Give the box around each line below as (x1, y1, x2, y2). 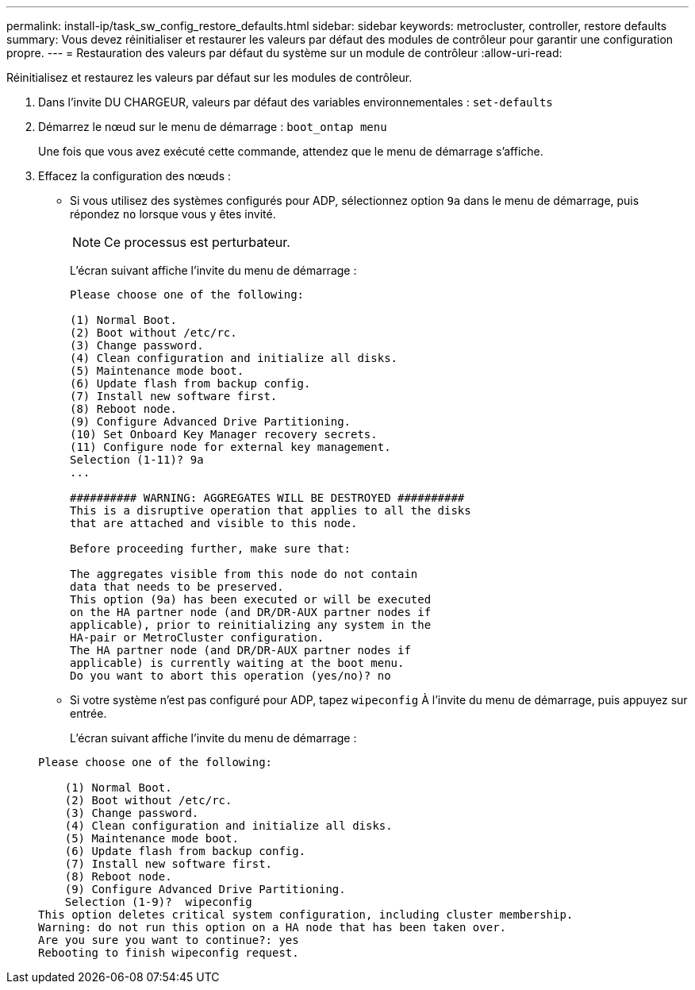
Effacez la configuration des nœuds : (38, 169, 232, 183)
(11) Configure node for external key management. (70, 441, 391, 453)
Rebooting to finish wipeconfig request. (38, 946, 299, 959)
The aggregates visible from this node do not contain (70, 568, 418, 580)
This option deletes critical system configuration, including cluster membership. (38, 908, 574, 921)
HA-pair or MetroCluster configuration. (70, 631, 324, 644)
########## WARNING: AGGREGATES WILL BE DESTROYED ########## (70, 491, 465, 504)
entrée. (70, 707, 107, 720)
